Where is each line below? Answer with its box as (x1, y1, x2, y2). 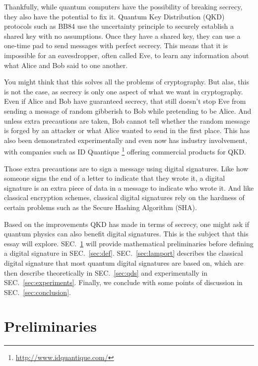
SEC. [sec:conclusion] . (4, 287, 71, 297)
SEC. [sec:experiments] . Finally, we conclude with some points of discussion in (4, 277, 243, 288)
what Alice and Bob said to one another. (4, 60, 128, 70)
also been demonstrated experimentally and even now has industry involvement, (4, 135, 248, 145)
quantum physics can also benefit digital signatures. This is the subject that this (4, 228, 249, 239)
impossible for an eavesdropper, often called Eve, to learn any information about (4, 50, 249, 60)
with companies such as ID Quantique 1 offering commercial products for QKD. (4, 145, 246, 156)
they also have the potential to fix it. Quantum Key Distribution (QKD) (4, 11, 225, 21)
